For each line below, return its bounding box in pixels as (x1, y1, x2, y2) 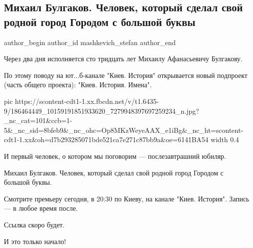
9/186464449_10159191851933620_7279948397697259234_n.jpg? (4, 105, 199, 116)
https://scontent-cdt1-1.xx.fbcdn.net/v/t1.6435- (15, 96, 159, 106)
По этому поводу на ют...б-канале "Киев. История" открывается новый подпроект (4, 70, 248, 80)
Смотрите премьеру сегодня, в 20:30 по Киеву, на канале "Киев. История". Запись (4, 193, 250, 203)
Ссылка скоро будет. (4, 219, 65, 229)
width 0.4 (210, 134, 239, 145)
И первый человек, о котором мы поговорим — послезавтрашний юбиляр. (4, 150, 226, 161)
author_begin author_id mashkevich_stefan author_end (4, 37, 176, 47)
